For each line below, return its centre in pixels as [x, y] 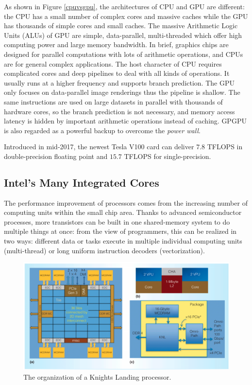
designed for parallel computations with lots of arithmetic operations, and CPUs [124, 54]
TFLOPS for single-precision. [168, 156]
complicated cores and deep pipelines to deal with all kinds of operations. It [117, 73]
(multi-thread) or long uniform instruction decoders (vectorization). [104, 250]
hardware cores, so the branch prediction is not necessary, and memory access [119, 111]
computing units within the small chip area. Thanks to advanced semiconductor [123, 212]
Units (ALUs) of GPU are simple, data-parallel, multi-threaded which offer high [123, 35]
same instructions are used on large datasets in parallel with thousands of [113, 101]
